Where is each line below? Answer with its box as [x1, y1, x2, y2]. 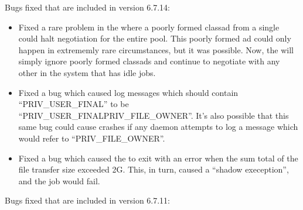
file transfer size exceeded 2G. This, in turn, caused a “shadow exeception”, [18, 163, 289, 175]
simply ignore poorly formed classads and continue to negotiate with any [18, 55, 280, 67]
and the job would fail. [18, 174, 100, 187]
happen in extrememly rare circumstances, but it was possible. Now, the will [18, 43, 294, 56]
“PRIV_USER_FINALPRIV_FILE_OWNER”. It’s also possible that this [18, 109, 289, 121]
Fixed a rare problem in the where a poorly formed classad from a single [18, 20, 280, 33]
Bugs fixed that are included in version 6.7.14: [5, 1, 171, 13]
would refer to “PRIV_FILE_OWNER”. [18, 132, 165, 144]
